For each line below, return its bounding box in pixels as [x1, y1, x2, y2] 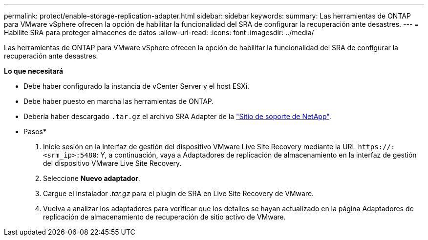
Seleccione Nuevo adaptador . [43, 174, 140, 182]
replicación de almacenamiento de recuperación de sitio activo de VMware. [43, 213, 286, 221]
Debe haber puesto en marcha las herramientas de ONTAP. [23, 97, 214, 105]
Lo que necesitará [4, 67, 64, 75]
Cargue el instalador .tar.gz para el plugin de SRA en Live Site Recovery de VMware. [43, 189, 314, 198]
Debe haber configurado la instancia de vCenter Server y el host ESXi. [23, 82, 250, 90]
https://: [358, 143, 395, 151]
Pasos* [23, 127, 46, 136]
